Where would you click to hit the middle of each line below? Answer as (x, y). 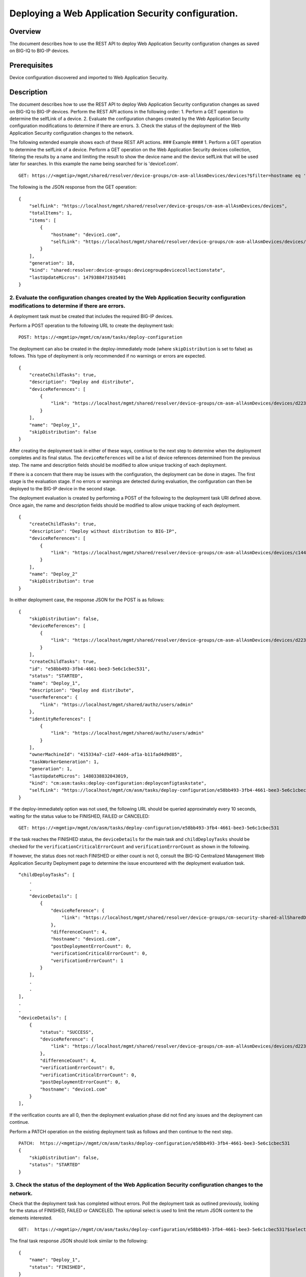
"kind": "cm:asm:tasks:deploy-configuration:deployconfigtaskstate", (118, 783)
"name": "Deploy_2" (53, 574)
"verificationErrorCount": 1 (87, 961)
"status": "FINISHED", (57, 1267)
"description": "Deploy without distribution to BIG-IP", (103, 531)
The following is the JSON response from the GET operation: (73, 187)
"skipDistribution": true (61, 581)
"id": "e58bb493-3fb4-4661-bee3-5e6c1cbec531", (90, 669)
